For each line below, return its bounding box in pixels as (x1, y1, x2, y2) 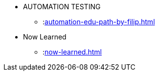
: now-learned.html (43, 48, 102, 56)
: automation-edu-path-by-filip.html (43, 18, 155, 26)
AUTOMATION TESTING (23, 2, 101, 11)
